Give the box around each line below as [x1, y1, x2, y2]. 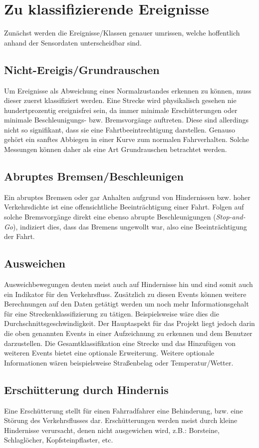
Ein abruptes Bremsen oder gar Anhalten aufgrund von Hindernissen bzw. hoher [4, 191, 251, 202]
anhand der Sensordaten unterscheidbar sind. [4, 37, 142, 47]
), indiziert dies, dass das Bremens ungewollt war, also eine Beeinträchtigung [13, 221, 247, 231]
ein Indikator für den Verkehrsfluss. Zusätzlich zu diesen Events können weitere [4, 288, 247, 299]
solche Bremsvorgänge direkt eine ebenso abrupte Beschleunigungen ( [4, 211, 216, 222]
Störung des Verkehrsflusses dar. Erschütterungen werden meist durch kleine [4, 415, 238, 425]
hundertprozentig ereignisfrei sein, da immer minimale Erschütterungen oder [4, 104, 238, 115]
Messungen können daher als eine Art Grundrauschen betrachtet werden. [4, 144, 227, 154]
